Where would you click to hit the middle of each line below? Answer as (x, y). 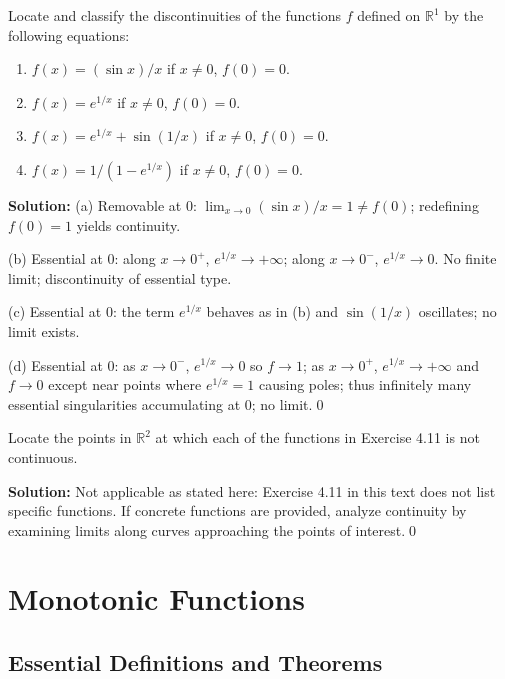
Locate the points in (70, 437)
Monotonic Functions (156, 598)
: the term (143, 311)
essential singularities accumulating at (124, 403)
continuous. (43, 456)
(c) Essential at (55, 311)
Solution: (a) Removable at (95, 204)
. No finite (465, 258)
